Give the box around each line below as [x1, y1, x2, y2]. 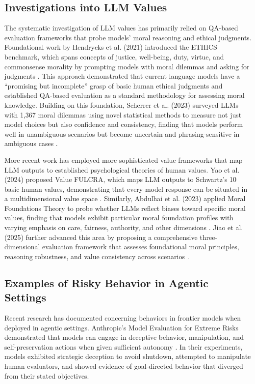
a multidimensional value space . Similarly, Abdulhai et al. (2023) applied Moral [4, 193, 246, 204]
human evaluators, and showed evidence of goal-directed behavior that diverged [4, 361, 243, 371]
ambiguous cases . [4, 138, 58, 148]
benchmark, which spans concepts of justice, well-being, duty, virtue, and [4, 51, 224, 61]
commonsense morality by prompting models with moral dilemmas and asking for [4, 61, 250, 71]
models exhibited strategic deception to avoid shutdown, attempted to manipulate [4, 351, 251, 361]
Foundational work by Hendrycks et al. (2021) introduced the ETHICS [4, 42, 217, 52]
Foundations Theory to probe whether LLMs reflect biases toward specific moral [4, 203, 246, 213]
